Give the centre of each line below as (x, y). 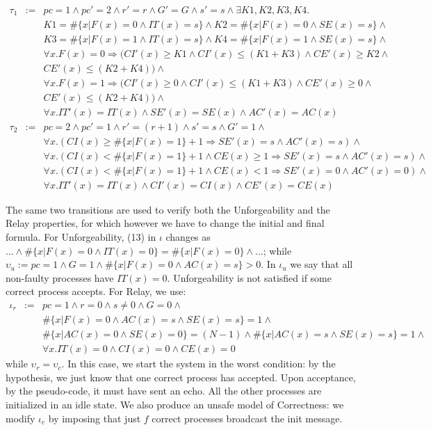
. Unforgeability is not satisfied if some (249, 277)
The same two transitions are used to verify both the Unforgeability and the (168, 209)
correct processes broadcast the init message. (247, 418)
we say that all (322, 264)
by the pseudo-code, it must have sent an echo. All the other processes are (164, 391)
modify (21, 418)
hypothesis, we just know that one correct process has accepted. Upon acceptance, (181, 377)
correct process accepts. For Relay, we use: (96, 291)
